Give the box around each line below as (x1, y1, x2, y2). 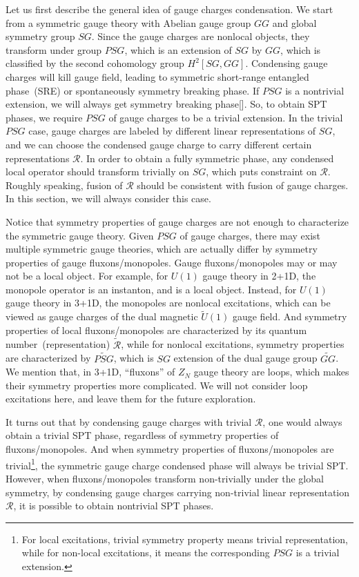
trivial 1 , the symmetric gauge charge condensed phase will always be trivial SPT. (6, 456, 349, 472)
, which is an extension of (124, 42, 232, 57)
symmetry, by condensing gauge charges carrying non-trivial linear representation (6, 485, 350, 499)
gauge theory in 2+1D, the (202, 268, 316, 283)
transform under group (6, 42, 102, 57)
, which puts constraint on (206, 164, 317, 179)
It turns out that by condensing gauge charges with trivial (6, 414, 252, 429)
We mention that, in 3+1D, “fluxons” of (6, 364, 175, 379)
